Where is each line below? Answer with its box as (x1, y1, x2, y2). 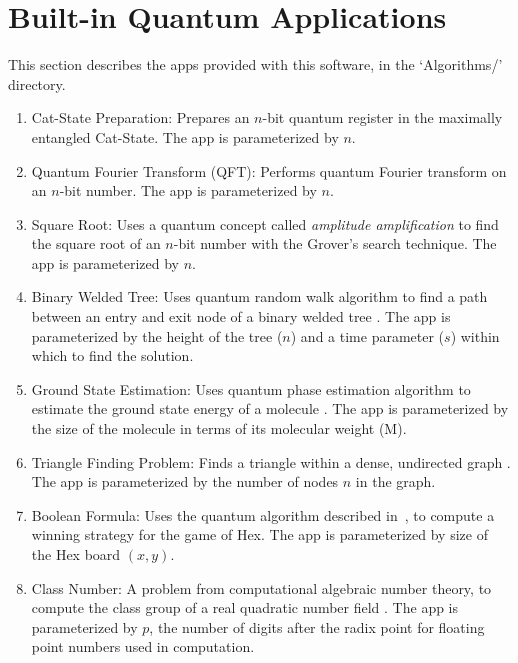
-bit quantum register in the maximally (262, 107, 503, 128)
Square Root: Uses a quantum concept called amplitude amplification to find (31, 213, 499, 234)
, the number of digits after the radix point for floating (149, 616, 485, 637)
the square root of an (31, 233, 161, 254)
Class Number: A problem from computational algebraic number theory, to (31, 577, 492, 598)
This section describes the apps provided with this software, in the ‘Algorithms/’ (8, 54, 503, 75)
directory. (8, 73, 66, 94)
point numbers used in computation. (31, 636, 255, 657)
